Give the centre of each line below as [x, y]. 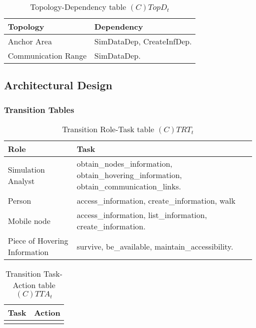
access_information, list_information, [142, 215]
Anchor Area [30, 41]
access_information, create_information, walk [156, 200]
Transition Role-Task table [108, 129]
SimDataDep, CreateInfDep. [143, 41]
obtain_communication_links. [129, 186]
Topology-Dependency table [78, 7]
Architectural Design [58, 85]
